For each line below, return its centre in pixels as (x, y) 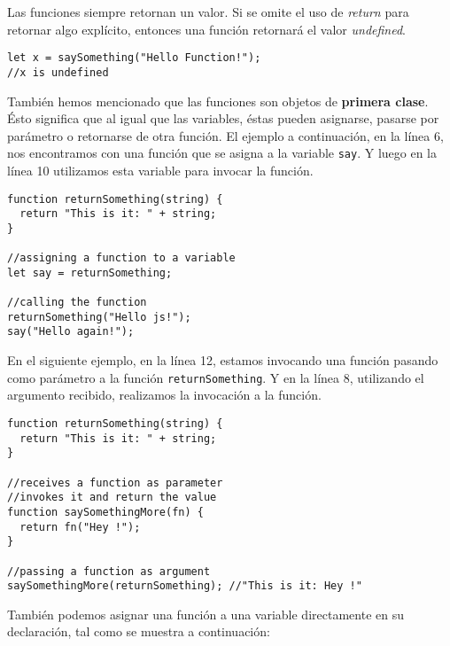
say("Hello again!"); (71, 332)
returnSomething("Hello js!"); (99, 317)
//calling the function (77, 303)
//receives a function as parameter (115, 483)
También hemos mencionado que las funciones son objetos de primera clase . (218, 101)
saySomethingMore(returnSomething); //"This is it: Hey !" (185, 586)
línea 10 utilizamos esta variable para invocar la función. (160, 170)
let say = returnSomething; (90, 272)
